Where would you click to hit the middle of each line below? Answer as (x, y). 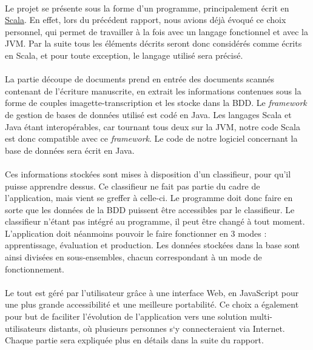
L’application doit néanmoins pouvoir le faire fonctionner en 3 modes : (136, 233)
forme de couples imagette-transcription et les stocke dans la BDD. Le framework (156, 103)
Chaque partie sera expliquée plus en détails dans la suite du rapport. (134, 340)
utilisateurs (25, 328)
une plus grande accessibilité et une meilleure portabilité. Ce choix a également (152, 304)
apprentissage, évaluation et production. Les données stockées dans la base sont (153, 245)
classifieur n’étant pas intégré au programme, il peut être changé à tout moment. (155, 221)
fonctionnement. (35, 269)
